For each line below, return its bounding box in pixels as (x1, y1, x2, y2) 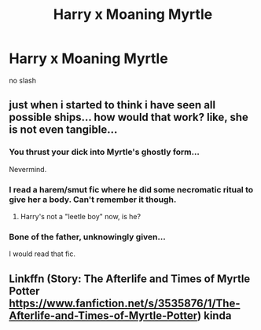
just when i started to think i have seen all (9, 98, 215, 112)
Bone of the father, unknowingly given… (9, 231, 166, 242)
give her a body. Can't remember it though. (9, 194, 177, 205)
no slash (9, 75, 36, 85)
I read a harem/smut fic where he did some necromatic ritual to (9, 184, 254, 195)
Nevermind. (9, 164, 47, 174)
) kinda (197, 309, 232, 322)
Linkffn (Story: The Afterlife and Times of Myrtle (9, 272, 251, 285)
